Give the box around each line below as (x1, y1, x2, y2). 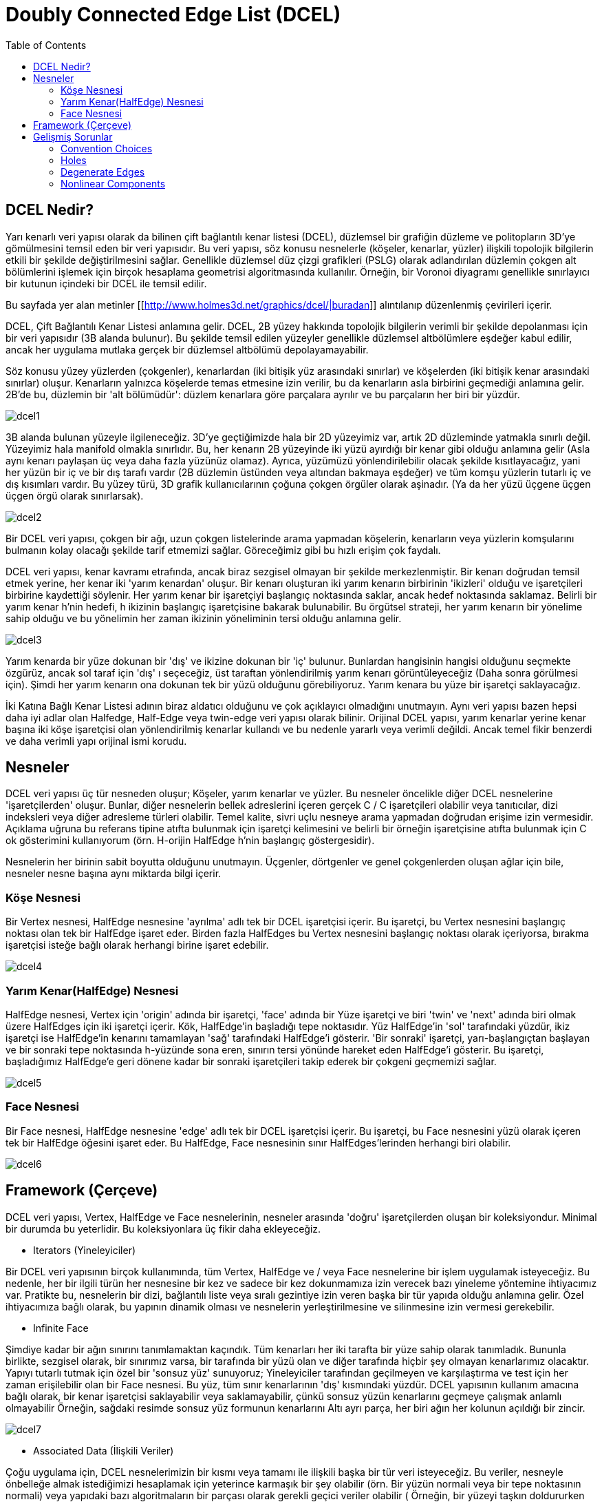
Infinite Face (33, 1321, 89, 1334)
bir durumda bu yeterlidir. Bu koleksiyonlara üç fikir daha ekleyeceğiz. (6, 1222, 321, 1235)
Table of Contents (6, 39, 87, 51)
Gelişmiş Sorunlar (33, 130, 113, 143)
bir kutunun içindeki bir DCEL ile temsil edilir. (6, 277, 207, 289)
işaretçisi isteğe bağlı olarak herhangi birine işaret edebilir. (6, 939, 269, 951)
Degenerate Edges (61, 165, 145, 178)
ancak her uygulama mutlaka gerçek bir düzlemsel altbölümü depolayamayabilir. (6, 343, 369, 356)
